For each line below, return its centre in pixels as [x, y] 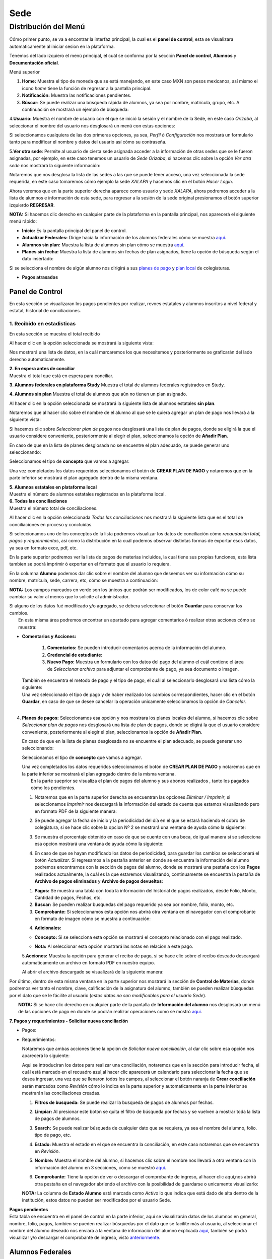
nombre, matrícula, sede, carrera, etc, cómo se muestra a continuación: [84, 580]
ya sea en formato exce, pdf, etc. [44, 548]
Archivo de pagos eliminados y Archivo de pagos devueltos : [99, 881]
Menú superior [25, 72]
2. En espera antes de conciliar [42, 369]
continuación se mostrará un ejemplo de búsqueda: [75, 109]
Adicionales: [48, 928]
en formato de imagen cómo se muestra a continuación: [93, 919]
